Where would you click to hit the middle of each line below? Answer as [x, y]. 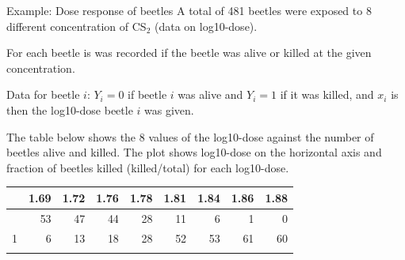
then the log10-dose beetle [70, 109]
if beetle [147, 94]
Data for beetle [43, 94]
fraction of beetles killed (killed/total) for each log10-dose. [148, 167]
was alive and [210, 94]
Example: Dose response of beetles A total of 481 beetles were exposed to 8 [189, 10]
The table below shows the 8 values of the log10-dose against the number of [190, 136]
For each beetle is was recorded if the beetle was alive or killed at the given [189, 53]
